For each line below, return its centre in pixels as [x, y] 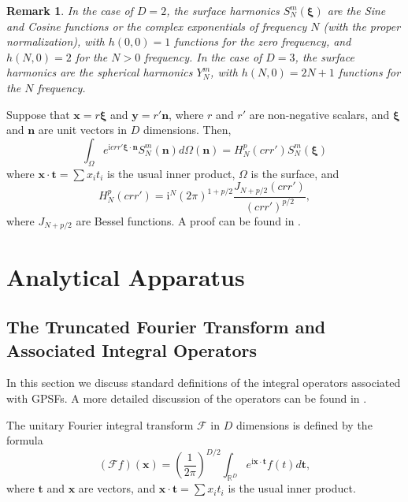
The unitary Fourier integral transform [100, 424]
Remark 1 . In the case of [70, 10]
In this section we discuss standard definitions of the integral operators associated [204, 383]
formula [25, 440]
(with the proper [362, 26]
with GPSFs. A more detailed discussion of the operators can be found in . [187, 398]
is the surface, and [295, 173]
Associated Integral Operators [132, 350]
